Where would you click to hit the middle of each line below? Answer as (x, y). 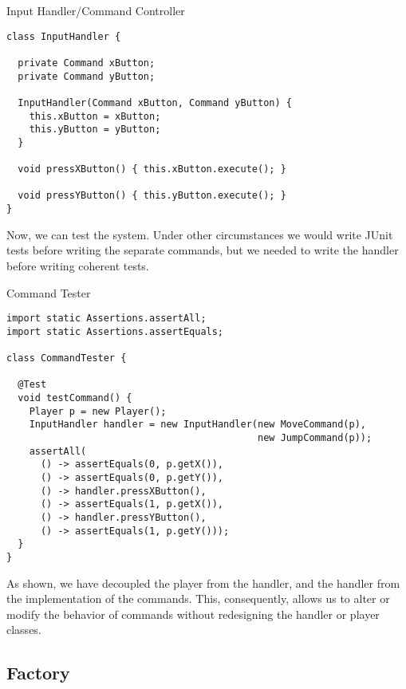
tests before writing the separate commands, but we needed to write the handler (203, 250)
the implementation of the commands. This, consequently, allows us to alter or (198, 598)
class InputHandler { (64, 36)
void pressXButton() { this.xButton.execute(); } (152, 169)
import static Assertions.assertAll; (106, 319)
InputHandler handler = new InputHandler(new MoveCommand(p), (198, 425)
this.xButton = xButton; (95, 116)
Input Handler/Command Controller (96, 10)
